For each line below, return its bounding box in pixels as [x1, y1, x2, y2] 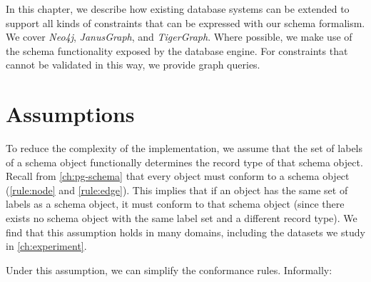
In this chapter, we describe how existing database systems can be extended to [6, 1, 350, 16]
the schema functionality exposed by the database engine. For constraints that [6, 43, 348, 58]
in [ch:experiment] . [6, 238, 87, 253]
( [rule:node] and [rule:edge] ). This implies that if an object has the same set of [6, 182, 348, 197]
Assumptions [6, 99, 135, 129]
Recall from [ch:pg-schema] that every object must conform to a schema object [6, 168, 350, 183]
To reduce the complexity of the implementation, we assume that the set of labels [6, 141, 363, 156]
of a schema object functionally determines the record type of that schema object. [6, 154, 363, 169]
